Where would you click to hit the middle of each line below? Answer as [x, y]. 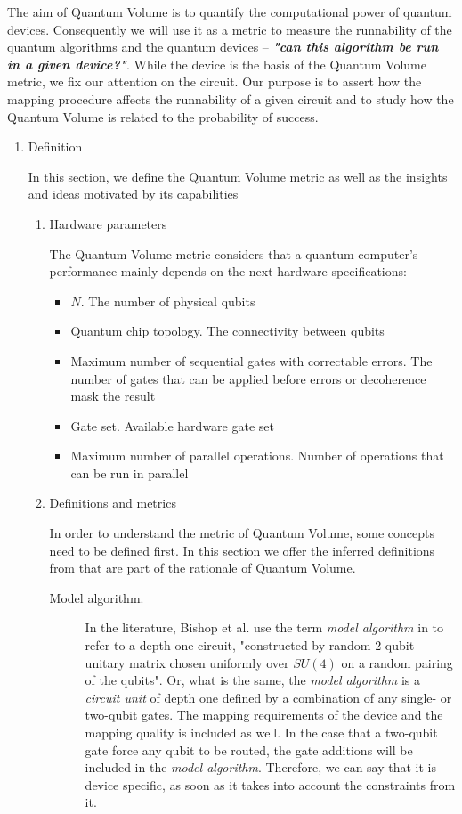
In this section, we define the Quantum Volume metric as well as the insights [238, 176]
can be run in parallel [130, 472]
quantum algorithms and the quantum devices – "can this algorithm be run [223, 47]
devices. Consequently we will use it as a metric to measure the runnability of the [230, 29]
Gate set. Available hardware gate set [172, 425]
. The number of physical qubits [168, 301]
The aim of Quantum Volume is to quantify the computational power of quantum [230, 12]
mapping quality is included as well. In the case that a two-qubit [261, 732]
